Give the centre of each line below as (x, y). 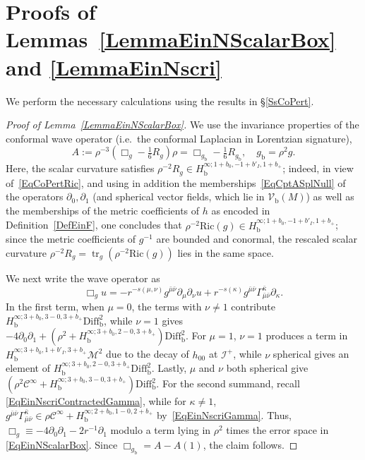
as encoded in (241, 210)
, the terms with (167, 306)
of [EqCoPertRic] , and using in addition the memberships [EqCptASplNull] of (176, 182)
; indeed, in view (318, 168)
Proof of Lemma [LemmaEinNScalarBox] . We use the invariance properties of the (182, 125)
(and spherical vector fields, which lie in (179, 196)
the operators (35, 196)
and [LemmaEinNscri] (114, 67)
